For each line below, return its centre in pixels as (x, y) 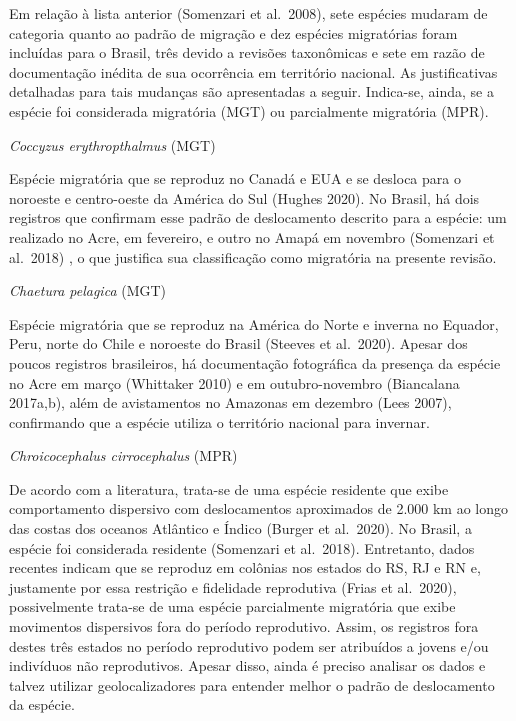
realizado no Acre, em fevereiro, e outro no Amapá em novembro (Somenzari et (252, 236)
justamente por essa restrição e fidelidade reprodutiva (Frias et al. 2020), (233, 586)
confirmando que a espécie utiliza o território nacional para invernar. (219, 421)
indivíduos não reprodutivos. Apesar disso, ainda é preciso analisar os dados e (247, 665)
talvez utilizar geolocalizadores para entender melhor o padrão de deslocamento (252, 684)
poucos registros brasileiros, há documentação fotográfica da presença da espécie (255, 362)
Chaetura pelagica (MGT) (88, 290)
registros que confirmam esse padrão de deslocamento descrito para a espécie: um (258, 217)
